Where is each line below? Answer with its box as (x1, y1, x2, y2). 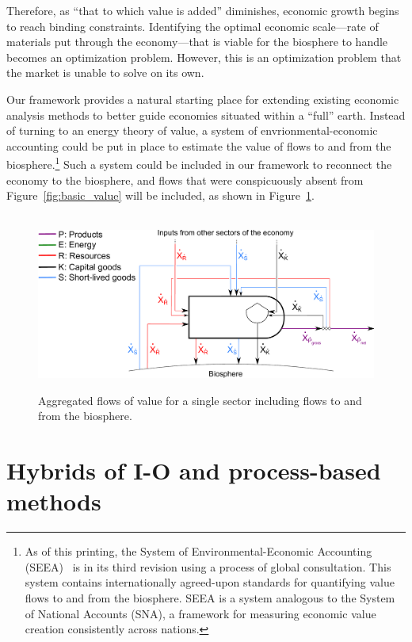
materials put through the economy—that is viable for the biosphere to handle (6, 33, 388, 50)
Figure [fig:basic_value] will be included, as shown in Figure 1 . (6, 187, 315, 204)
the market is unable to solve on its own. (6, 64, 204, 81)
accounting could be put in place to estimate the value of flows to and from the (6, 137, 391, 154)
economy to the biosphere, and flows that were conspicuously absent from (6, 171, 364, 188)
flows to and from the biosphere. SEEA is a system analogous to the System (25, 589, 395, 606)
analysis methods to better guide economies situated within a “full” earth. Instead (6, 106, 406, 123)
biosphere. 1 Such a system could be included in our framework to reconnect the (6, 154, 392, 172)
